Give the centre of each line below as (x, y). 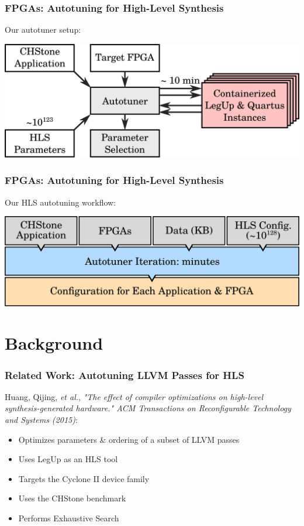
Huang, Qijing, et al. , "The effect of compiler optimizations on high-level (134, 396)
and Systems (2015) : (41, 420)
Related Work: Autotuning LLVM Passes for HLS (125, 375)
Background (54, 343)
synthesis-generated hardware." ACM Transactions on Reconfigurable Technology (148, 408)
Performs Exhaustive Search (69, 518)
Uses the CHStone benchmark (72, 498)
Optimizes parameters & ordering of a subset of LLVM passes (129, 439)
